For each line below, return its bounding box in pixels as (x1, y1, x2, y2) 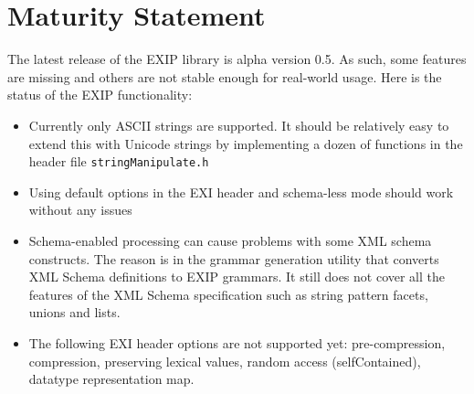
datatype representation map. (28, 369, 195, 389)
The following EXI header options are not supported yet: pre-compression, (28, 333, 446, 352)
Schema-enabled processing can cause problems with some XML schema (28, 230, 432, 250)
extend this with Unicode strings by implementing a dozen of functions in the (28, 133, 463, 153)
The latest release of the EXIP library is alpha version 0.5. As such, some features (7, 49, 467, 69)
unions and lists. (28, 303, 121, 322)
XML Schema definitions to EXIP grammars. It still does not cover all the (28, 267, 446, 286)
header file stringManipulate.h (28, 152, 209, 171)
